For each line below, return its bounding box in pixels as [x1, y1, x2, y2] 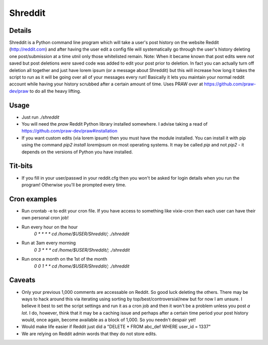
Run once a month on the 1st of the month [21, 256, 108, 262]
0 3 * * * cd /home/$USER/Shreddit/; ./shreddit [34, 247, 130, 253]
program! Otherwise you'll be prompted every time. [21, 182, 127, 188]
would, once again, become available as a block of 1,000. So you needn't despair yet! [21, 317, 196, 323]
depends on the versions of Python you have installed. [21, 149, 133, 155]
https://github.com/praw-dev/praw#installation [21, 128, 118, 134]
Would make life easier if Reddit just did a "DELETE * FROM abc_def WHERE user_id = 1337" [21, 324, 211, 330]
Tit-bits [9, 162, 33, 170]
